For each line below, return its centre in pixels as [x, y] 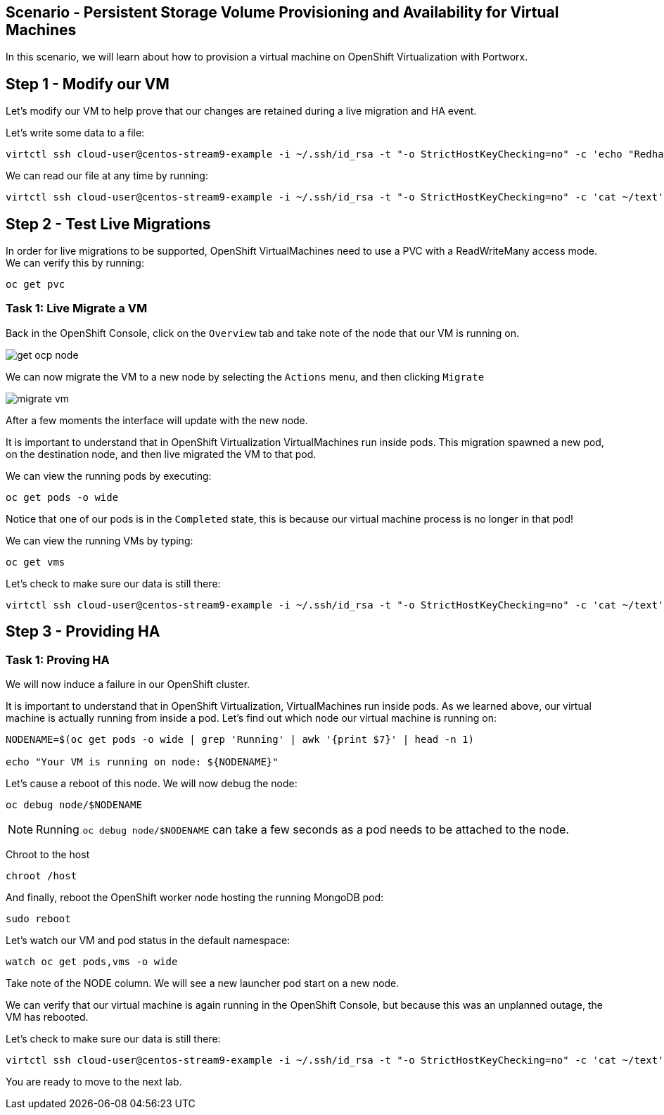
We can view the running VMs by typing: [100, 540]
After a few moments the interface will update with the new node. [157, 420]
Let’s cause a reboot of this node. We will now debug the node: [152, 784]
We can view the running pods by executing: [109, 476]
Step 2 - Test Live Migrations [108, 224]
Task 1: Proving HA [58, 660]
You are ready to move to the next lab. [94, 1082]
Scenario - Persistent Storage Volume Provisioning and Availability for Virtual [282, 12]
